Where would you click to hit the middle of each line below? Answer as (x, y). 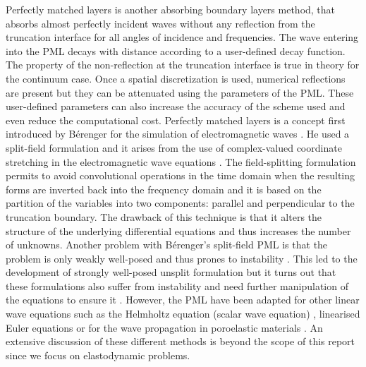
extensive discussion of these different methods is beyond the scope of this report (181, 341)
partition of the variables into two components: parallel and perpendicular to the (180, 203)
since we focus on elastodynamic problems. (98, 355)
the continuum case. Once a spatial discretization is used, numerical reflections (176, 78)
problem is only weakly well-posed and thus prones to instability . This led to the (182, 258)
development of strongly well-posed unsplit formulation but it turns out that (171, 272)
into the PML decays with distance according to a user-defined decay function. (176, 50)
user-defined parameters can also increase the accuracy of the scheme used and (176, 106)
